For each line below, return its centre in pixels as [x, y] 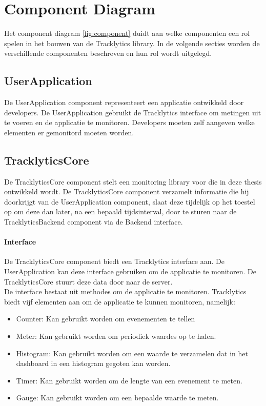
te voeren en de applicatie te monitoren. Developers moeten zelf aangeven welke [129, 122]
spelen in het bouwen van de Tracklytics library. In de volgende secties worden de [132, 43]
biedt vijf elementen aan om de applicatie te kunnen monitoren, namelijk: [120, 301]
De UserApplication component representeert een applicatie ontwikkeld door [124, 102]
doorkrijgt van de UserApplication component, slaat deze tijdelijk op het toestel [130, 201]
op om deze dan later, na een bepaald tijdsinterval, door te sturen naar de [120, 211]
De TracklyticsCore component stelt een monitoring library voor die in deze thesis [133, 181]
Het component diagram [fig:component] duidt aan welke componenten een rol [127, 33]
